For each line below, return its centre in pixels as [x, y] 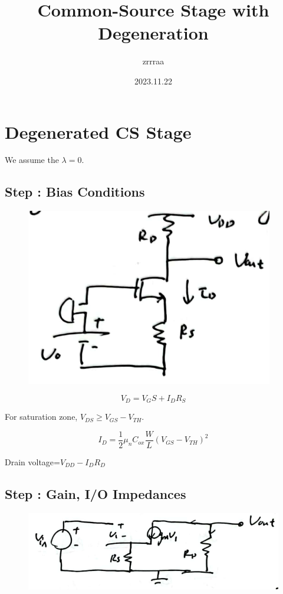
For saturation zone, [41, 417]
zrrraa [153, 61]
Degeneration [153, 33]
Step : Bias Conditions [75, 192]
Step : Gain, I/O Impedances [96, 493]
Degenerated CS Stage [98, 131]
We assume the [32, 160]
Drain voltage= [32, 461]
